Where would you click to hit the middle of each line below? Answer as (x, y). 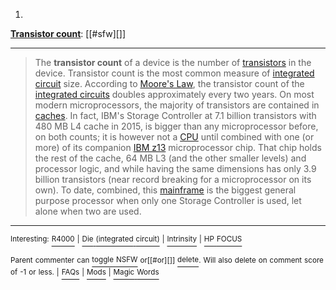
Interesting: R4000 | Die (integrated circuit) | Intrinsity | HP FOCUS (126, 239)
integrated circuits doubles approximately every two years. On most (174, 94)
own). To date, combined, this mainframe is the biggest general (165, 190)
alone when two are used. (88, 211)
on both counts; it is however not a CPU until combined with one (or (174, 137)
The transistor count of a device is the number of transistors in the (173, 62)
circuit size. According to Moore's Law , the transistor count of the (169, 83)
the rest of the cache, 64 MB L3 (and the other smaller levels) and (170, 158)
